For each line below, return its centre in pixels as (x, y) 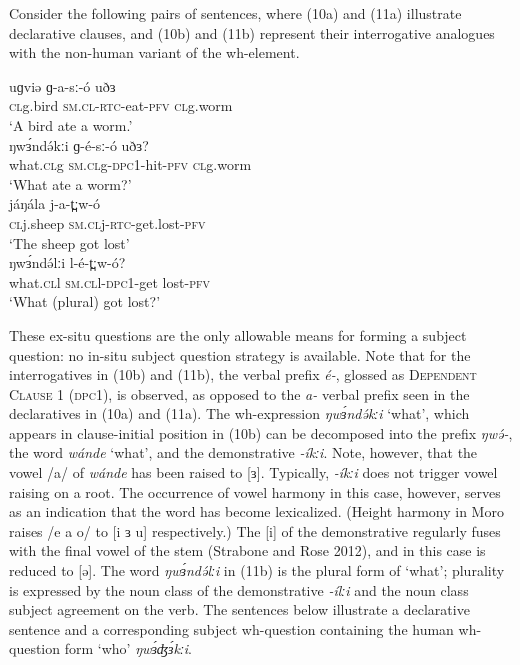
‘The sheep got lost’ (69, 242)
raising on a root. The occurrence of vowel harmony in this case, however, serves (255, 491)
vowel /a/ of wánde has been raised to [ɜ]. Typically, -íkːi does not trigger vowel (253, 472)
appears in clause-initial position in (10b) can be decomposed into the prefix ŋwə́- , (261, 432)
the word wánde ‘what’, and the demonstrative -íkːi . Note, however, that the (243, 452)
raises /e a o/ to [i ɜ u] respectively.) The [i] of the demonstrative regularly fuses (255, 530)
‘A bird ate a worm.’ (71, 124)
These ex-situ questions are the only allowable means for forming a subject (238, 334)
